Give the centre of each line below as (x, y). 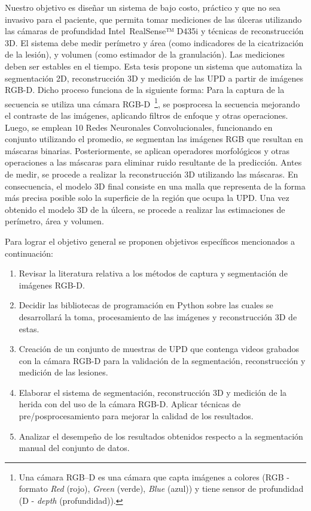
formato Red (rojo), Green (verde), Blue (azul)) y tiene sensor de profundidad (161, 489)
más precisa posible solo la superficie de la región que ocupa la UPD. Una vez (147, 198)
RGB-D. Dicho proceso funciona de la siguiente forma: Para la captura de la (145, 90)
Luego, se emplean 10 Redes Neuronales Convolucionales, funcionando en (139, 127)
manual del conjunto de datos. (74, 448)
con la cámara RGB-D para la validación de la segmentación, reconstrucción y (162, 360)
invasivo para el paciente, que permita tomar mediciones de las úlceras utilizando (153, 19)
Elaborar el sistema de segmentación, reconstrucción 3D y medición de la (153, 392)
